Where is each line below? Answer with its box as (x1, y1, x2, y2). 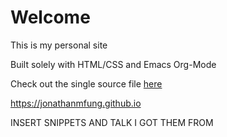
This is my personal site (10, 39, 108, 51)
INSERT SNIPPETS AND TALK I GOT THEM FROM (10, 116, 214, 128)
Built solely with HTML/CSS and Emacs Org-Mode (10, 58, 217, 70)
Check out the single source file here (10, 77, 163, 90)
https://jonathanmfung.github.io (10, 97, 142, 109)
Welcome (10, 6, 91, 29)
